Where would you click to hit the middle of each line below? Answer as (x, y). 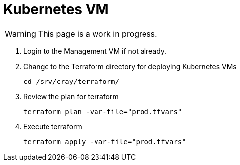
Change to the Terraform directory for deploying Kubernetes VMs (130, 66)
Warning (21, 33)
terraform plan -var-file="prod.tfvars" (103, 111)
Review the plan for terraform (71, 96)
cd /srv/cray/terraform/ (71, 81)
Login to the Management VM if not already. (95, 51)
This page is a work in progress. (97, 33)
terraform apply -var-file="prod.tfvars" (105, 142)
